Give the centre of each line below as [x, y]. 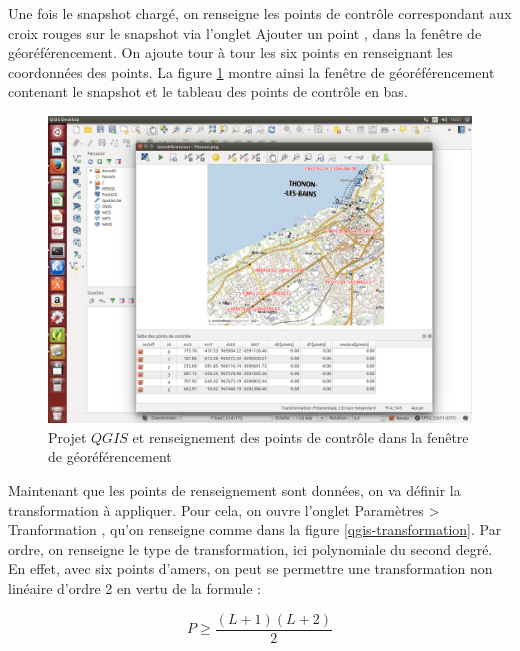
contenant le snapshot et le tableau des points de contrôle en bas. [208, 91]
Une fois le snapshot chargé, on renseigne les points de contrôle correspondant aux [260, 13]
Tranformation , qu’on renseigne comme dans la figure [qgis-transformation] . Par [255, 529]
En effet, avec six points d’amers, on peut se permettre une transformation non [250, 568]
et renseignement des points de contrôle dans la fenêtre [300, 436]
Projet [67, 436]
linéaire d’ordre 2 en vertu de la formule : [134, 587]
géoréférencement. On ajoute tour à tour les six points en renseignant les [230, 52]
